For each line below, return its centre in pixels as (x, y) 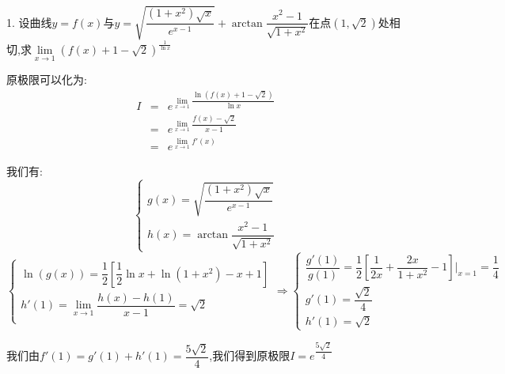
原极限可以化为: (47, 79)
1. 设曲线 (29, 22)
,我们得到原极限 (250, 355)
